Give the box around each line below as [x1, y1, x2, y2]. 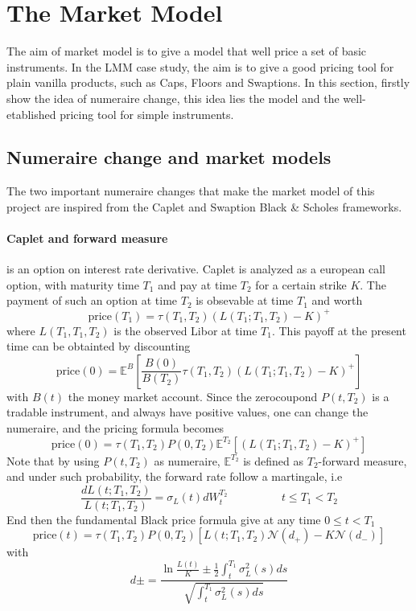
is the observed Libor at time [113, 322, 257, 338]
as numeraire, [154, 452, 220, 469]
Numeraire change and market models [6, 145, 332, 170]
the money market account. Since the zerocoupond [68, 388, 318, 404]
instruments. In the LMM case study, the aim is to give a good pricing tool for [6, 58, 394, 75]
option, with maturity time [6, 276, 139, 293]
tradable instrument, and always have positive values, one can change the [6, 404, 369, 420]
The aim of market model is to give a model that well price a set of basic [6, 43, 367, 59]
